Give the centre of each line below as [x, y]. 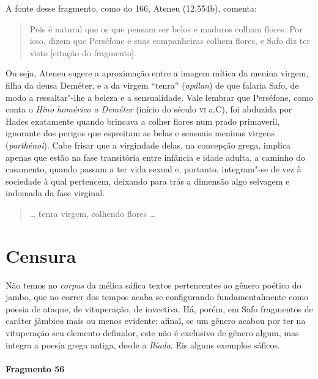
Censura [41, 255]
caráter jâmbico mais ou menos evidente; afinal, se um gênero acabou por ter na [156, 321]
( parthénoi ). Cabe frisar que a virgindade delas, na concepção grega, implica [148, 145]
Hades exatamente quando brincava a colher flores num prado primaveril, [143, 121]
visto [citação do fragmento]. [83, 52]
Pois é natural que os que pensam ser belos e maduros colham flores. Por [166, 28]
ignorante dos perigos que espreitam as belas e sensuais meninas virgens [140, 133]
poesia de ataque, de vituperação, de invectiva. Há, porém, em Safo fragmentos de [159, 308]
